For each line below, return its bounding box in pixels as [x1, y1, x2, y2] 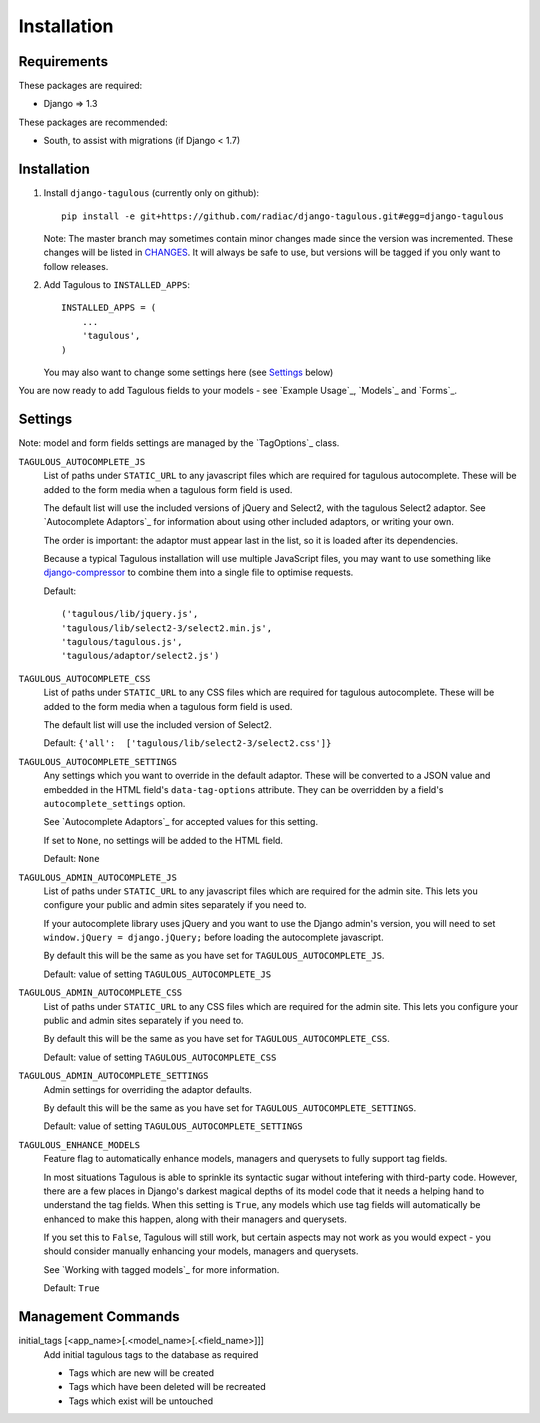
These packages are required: [18, 80, 143, 92]
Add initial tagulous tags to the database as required [43, 1348, 259, 1360]
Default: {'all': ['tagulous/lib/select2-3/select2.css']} [43, 737, 332, 749]
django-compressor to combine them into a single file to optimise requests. [43, 566, 354, 579]
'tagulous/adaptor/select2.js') [61, 650, 220, 662]
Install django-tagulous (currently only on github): [43, 187, 260, 199]
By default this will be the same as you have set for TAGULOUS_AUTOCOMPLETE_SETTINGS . [43, 1101, 417, 1114]
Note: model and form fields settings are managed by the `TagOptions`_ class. [18, 437, 340, 449]
